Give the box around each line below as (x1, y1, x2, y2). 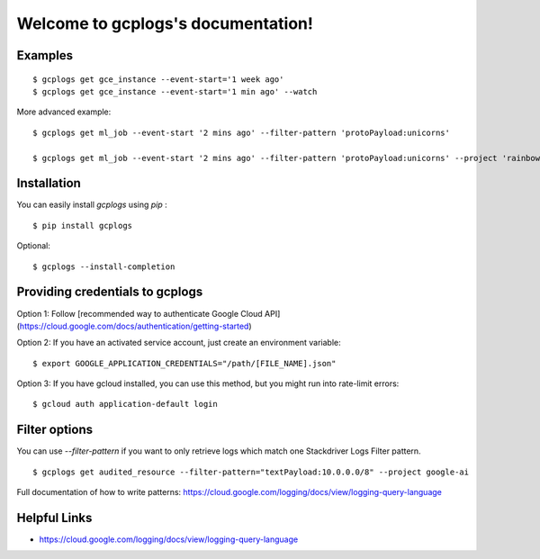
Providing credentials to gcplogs (16, 284, 203, 300)
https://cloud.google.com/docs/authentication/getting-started (19, 320, 249, 331)
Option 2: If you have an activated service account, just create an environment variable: (16, 338, 341, 348)
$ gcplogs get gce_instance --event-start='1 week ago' (32, 74, 284, 85)
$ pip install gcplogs (32, 221, 133, 230)
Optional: (16, 240, 51, 251)
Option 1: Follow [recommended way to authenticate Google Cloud (16, 308, 263, 319)
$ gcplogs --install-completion (32, 261, 175, 272)
